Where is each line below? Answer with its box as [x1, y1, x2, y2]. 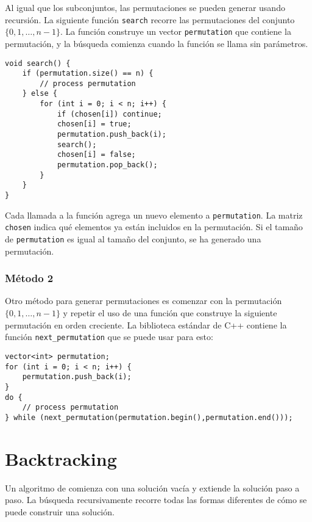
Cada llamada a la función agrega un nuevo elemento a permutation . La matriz [5, 208, 303, 221]
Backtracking [5, 446, 117, 471]
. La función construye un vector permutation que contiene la [60, 25, 291, 38]
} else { [22, 89, 57, 98]
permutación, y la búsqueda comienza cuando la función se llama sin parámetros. [5, 37, 308, 49]
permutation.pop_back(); [57, 161, 158, 170]
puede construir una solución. [5, 505, 115, 518]
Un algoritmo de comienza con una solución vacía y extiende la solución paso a [5, 481, 300, 494]
